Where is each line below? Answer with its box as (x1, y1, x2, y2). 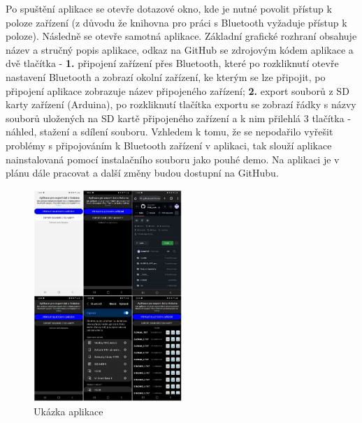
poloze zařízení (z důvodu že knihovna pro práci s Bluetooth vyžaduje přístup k (6, 15, 347, 29)
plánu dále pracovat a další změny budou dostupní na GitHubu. (6, 165, 279, 180)
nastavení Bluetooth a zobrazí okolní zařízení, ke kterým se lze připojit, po (6, 69, 326, 84)
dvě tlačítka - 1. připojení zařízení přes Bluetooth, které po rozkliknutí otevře (6, 56, 339, 70)
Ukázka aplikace (34, 403, 103, 418)
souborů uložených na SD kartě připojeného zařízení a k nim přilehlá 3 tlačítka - (6, 110, 352, 125)
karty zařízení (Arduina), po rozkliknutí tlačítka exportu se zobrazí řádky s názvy (6, 97, 356, 112)
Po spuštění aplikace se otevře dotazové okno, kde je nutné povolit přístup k (6, 1, 332, 15)
